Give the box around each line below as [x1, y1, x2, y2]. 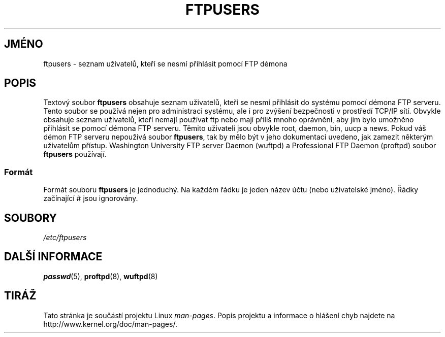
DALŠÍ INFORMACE [4, 250, 103, 263]
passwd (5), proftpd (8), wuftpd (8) [43, 272, 158, 281]
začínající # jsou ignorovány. [43, 194, 138, 203]
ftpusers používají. [43, 150, 107, 159]
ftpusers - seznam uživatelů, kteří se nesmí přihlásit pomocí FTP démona [43, 59, 288, 68]
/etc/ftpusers [43, 233, 87, 242]
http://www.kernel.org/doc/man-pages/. [43, 319, 177, 328]
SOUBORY [4, 211, 57, 224]
